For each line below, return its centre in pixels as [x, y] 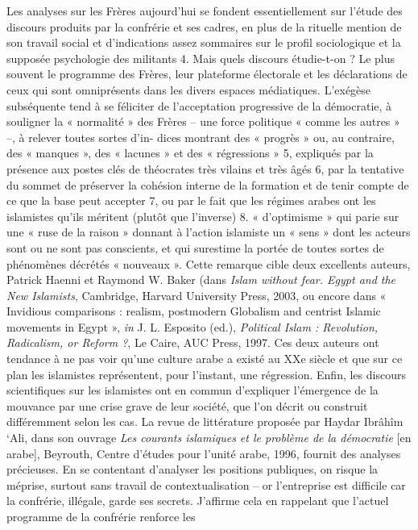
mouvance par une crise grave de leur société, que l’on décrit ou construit [187, 405]
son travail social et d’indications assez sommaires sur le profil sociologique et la [204, 42]
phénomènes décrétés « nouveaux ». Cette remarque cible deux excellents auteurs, [209, 263]
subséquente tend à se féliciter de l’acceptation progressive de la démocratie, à [199, 105]
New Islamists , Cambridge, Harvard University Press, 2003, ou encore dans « [197, 295]
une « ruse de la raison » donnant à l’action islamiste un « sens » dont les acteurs [209, 232]
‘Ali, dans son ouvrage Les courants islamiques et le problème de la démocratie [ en [209, 438]
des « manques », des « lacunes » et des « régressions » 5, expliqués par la [190, 153]
